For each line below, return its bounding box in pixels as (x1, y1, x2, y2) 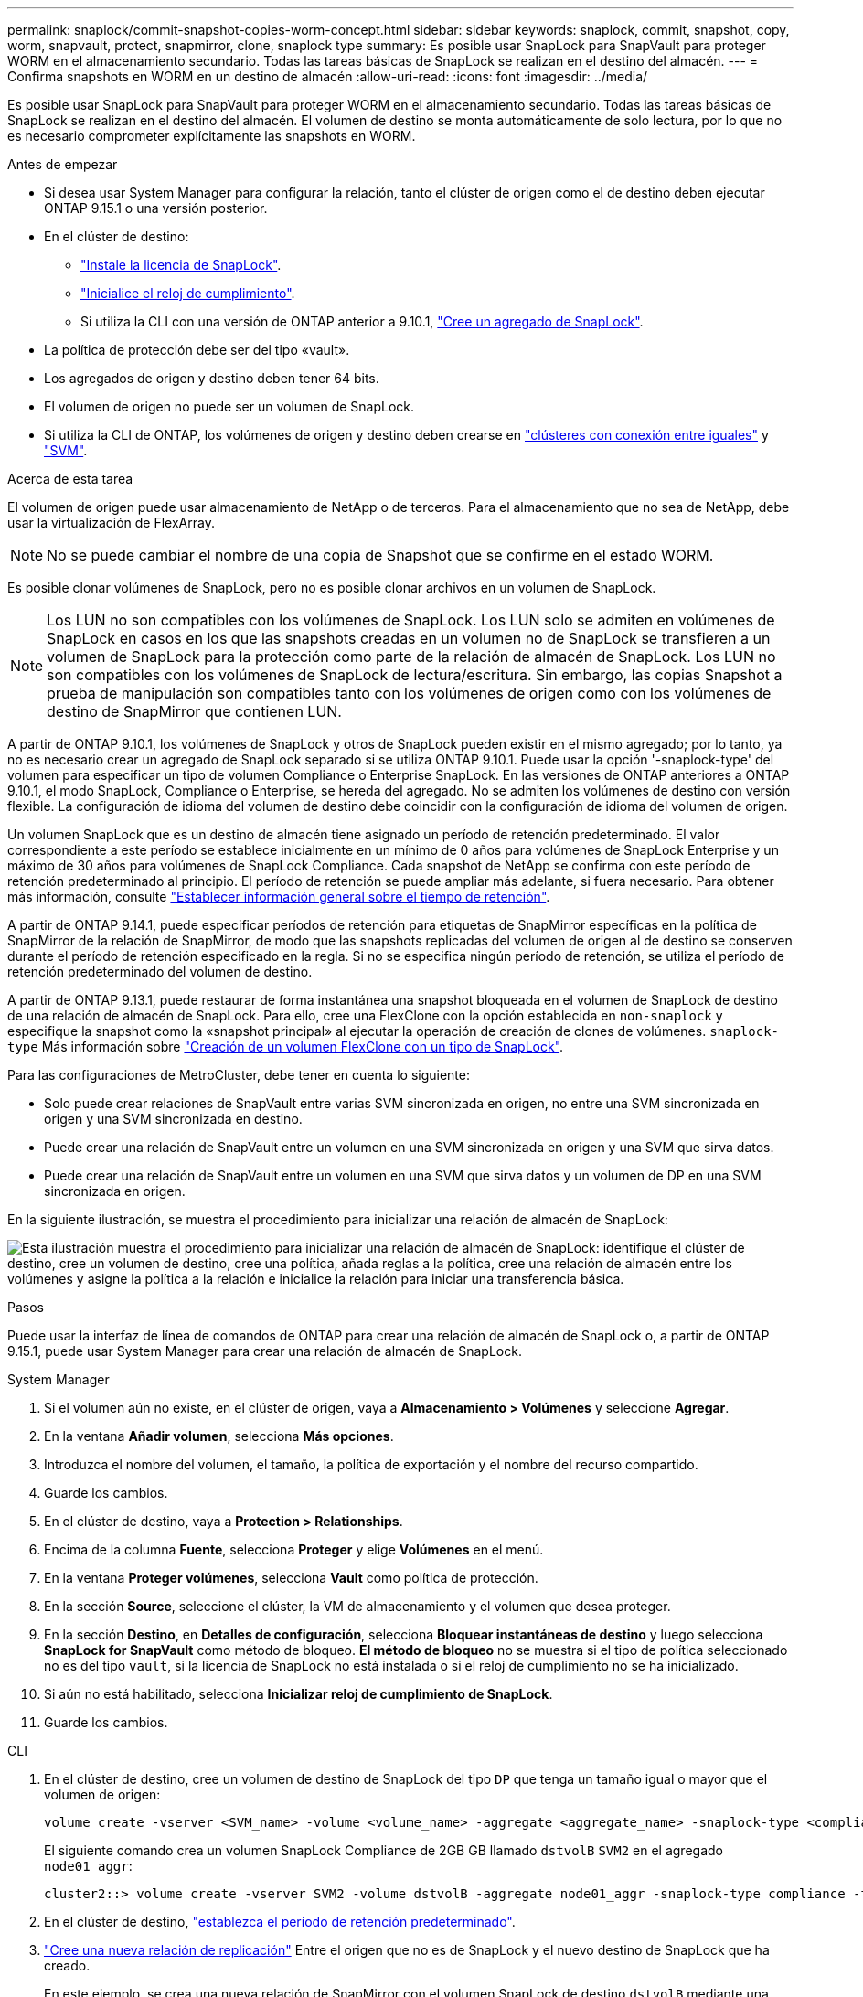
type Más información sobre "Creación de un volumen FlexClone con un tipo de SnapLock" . (7, 1039, 564, 1054)
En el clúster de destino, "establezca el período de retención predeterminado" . (44, 1914, 516, 1929)
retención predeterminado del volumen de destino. (7, 964, 313, 979)
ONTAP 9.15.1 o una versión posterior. (44, 200, 268, 216)
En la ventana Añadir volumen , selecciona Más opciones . (44, 1428, 394, 1444)
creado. (44, 1958, 91, 1973)
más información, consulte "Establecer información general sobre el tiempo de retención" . (7, 889, 550, 904)
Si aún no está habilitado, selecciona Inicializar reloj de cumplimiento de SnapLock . (44, 1686, 553, 1702)
